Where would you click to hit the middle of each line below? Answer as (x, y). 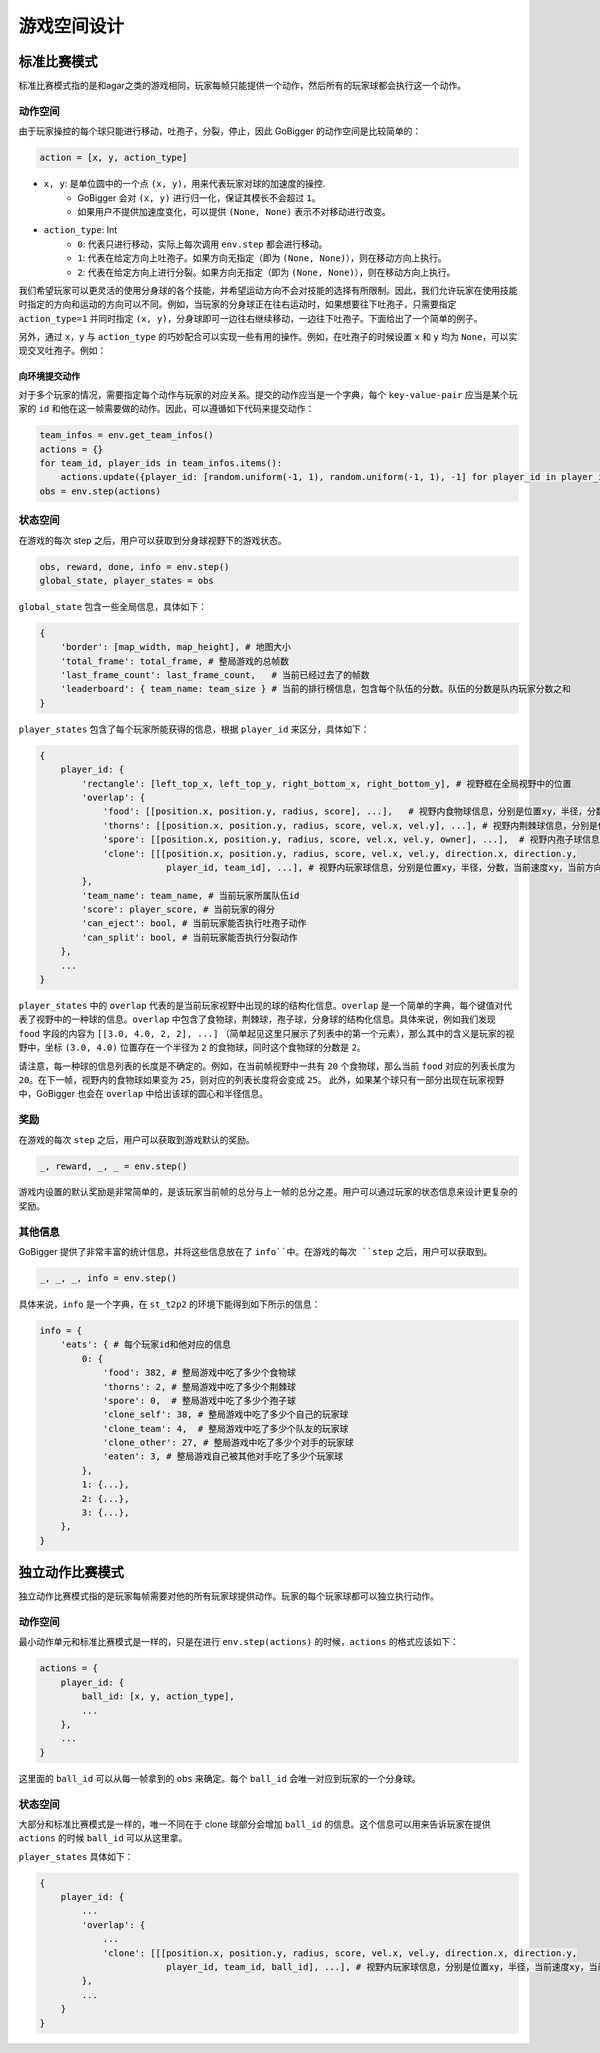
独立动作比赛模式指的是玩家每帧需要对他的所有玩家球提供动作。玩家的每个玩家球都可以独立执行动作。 (228, 1596)
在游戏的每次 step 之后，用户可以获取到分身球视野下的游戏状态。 (152, 540)
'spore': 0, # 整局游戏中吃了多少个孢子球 (199, 1400)
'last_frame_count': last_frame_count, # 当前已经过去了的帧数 (215, 675)
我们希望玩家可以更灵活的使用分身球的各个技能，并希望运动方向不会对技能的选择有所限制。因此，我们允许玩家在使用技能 (268, 290)
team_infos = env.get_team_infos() (126, 435)
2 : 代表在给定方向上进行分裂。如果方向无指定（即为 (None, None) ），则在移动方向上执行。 (266, 272)
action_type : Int (80, 230)
